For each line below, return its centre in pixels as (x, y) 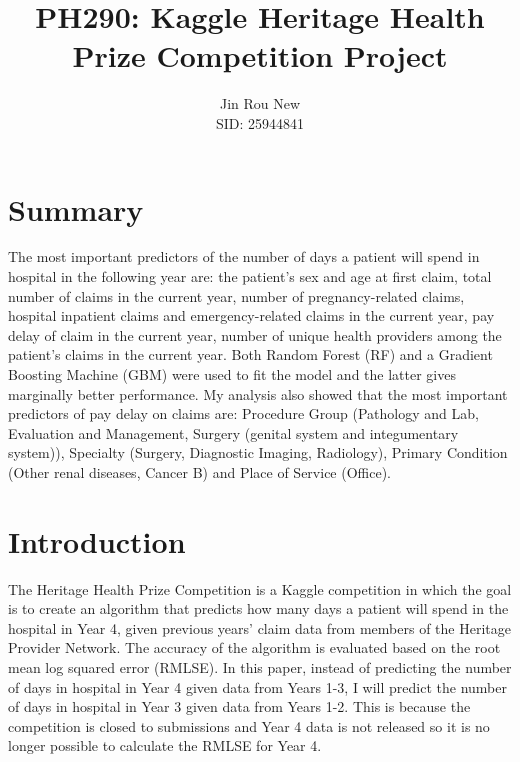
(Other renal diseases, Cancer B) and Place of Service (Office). (200, 471)
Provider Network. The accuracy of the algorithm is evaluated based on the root (254, 647)
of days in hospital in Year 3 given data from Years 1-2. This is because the (239, 706)
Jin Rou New (260, 103)
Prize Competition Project (260, 55)
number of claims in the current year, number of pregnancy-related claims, (236, 295)
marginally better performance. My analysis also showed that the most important (258, 393)
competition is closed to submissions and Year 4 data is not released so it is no (249, 725)
